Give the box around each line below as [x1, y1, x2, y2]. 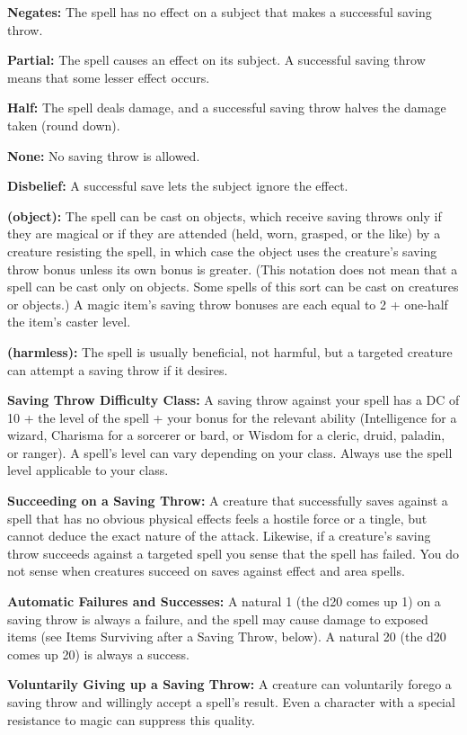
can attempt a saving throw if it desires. [7, 360, 228, 379]
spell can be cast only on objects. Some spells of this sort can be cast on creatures [7, 277, 459, 296]
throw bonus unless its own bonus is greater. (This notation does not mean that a [7, 259, 458, 278]
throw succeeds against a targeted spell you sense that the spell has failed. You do [7, 543, 460, 562]
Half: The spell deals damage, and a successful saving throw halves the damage [7, 98, 446, 117]
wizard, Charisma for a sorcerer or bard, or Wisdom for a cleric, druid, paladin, [7, 426, 445, 444]
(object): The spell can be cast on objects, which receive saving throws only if [7, 206, 442, 225]
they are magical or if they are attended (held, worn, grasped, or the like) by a [7, 224, 441, 243]
